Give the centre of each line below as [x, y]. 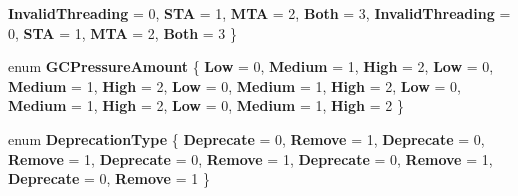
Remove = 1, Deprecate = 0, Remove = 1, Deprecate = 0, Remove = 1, [250, 158]
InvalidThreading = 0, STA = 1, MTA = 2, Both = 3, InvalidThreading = [259, 13]
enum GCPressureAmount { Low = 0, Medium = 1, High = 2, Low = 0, [251, 66]
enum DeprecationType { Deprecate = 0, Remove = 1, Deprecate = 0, [246, 138]
